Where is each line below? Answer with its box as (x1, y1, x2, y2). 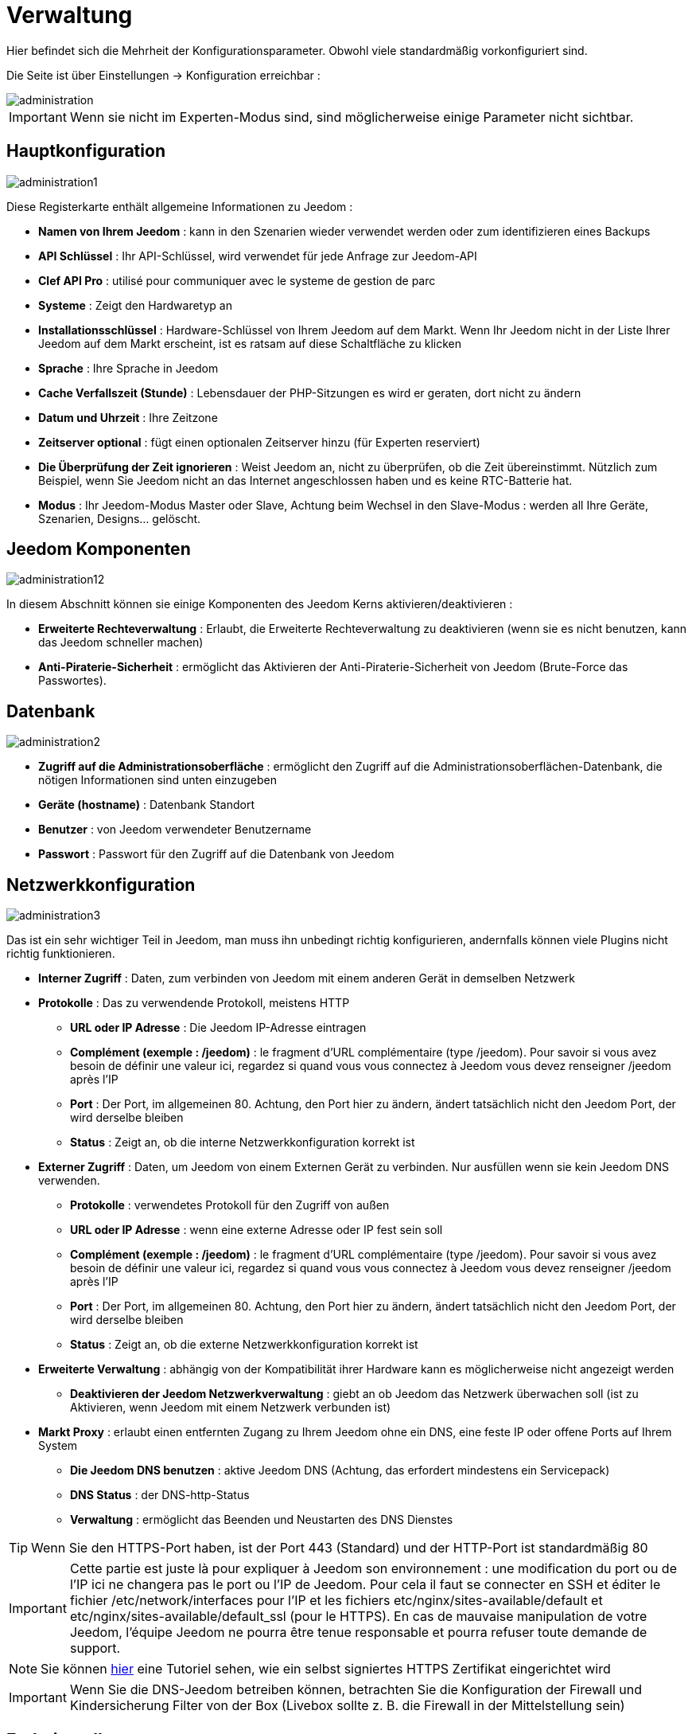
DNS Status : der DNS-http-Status (70, 1488, 250, 1502)
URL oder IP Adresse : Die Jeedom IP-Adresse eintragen (70, 1021, 367, 1035)
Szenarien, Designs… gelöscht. (38, 511, 201, 525)
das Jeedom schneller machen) (38, 635, 204, 650)
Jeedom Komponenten (6, 539, 191, 560)
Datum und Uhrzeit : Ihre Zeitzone (38, 410, 218, 424)
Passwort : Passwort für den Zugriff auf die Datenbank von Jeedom (38, 847, 395, 861)
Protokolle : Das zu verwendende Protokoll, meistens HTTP (38, 996, 350, 1010)
